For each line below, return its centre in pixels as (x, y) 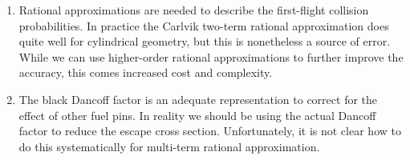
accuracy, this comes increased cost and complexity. (146, 72)
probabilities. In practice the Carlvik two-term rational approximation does (204, 25)
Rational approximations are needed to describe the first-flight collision (194, 10)
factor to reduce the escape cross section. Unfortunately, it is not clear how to (210, 131)
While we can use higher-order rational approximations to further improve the (211, 56)
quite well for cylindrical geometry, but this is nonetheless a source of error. (205, 41)
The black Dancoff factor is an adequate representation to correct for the (198, 99)
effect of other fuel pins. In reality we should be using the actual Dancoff (197, 115)
